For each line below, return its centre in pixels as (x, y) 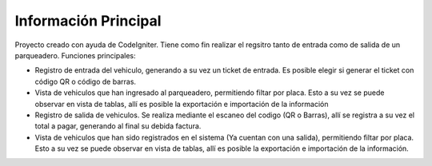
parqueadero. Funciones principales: (75, 55)
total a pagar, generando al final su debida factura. (118, 126)
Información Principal (88, 21)
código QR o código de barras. (85, 81)
